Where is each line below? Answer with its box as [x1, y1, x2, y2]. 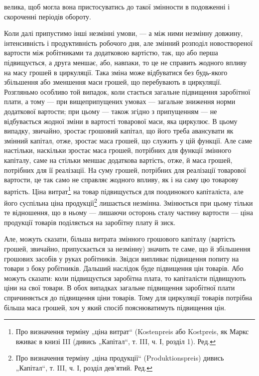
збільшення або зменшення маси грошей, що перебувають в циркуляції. [4, 77, 222, 87]
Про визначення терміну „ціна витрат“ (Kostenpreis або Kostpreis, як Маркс [15, 326, 249, 337]
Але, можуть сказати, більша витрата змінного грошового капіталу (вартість [4, 234, 236, 244]
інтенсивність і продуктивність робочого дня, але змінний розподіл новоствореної [4, 37, 253, 48]
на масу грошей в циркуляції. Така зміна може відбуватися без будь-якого [4, 67, 228, 77]
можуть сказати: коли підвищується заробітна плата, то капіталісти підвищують [4, 272, 246, 283]
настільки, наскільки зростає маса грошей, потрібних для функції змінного [4, 145, 232, 155]
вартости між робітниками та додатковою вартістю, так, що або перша [4, 47, 218, 58]
